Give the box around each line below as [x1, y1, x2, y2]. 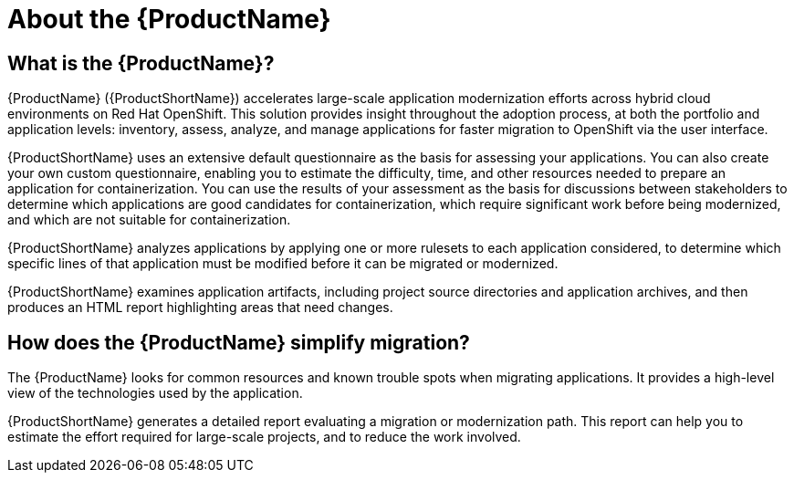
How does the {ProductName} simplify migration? [7, 330, 470, 354]
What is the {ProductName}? [7, 51, 275, 75]
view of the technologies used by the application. [7, 385, 303, 402]
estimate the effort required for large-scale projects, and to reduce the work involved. [7, 429, 521, 445]
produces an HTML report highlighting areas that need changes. [7, 299, 393, 316]
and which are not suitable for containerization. [7, 212, 291, 228]
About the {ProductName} [7, 4, 331, 35]
